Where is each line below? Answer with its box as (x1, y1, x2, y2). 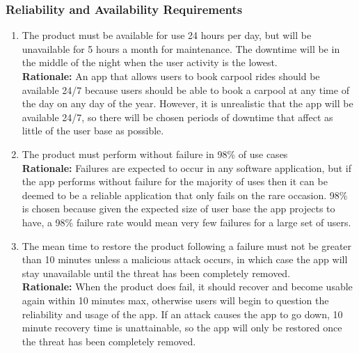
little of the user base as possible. (22, 123, 164, 138)
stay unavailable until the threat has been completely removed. (22, 265, 291, 280)
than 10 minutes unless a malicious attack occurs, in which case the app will (22, 252, 348, 267)
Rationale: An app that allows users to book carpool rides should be (22, 69, 320, 83)
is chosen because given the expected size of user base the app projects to (22, 201, 335, 216)
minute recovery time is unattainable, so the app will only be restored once (22, 320, 342, 335)
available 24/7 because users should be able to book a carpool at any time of (22, 82, 349, 97)
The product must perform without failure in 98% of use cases (22, 146, 288, 161)
